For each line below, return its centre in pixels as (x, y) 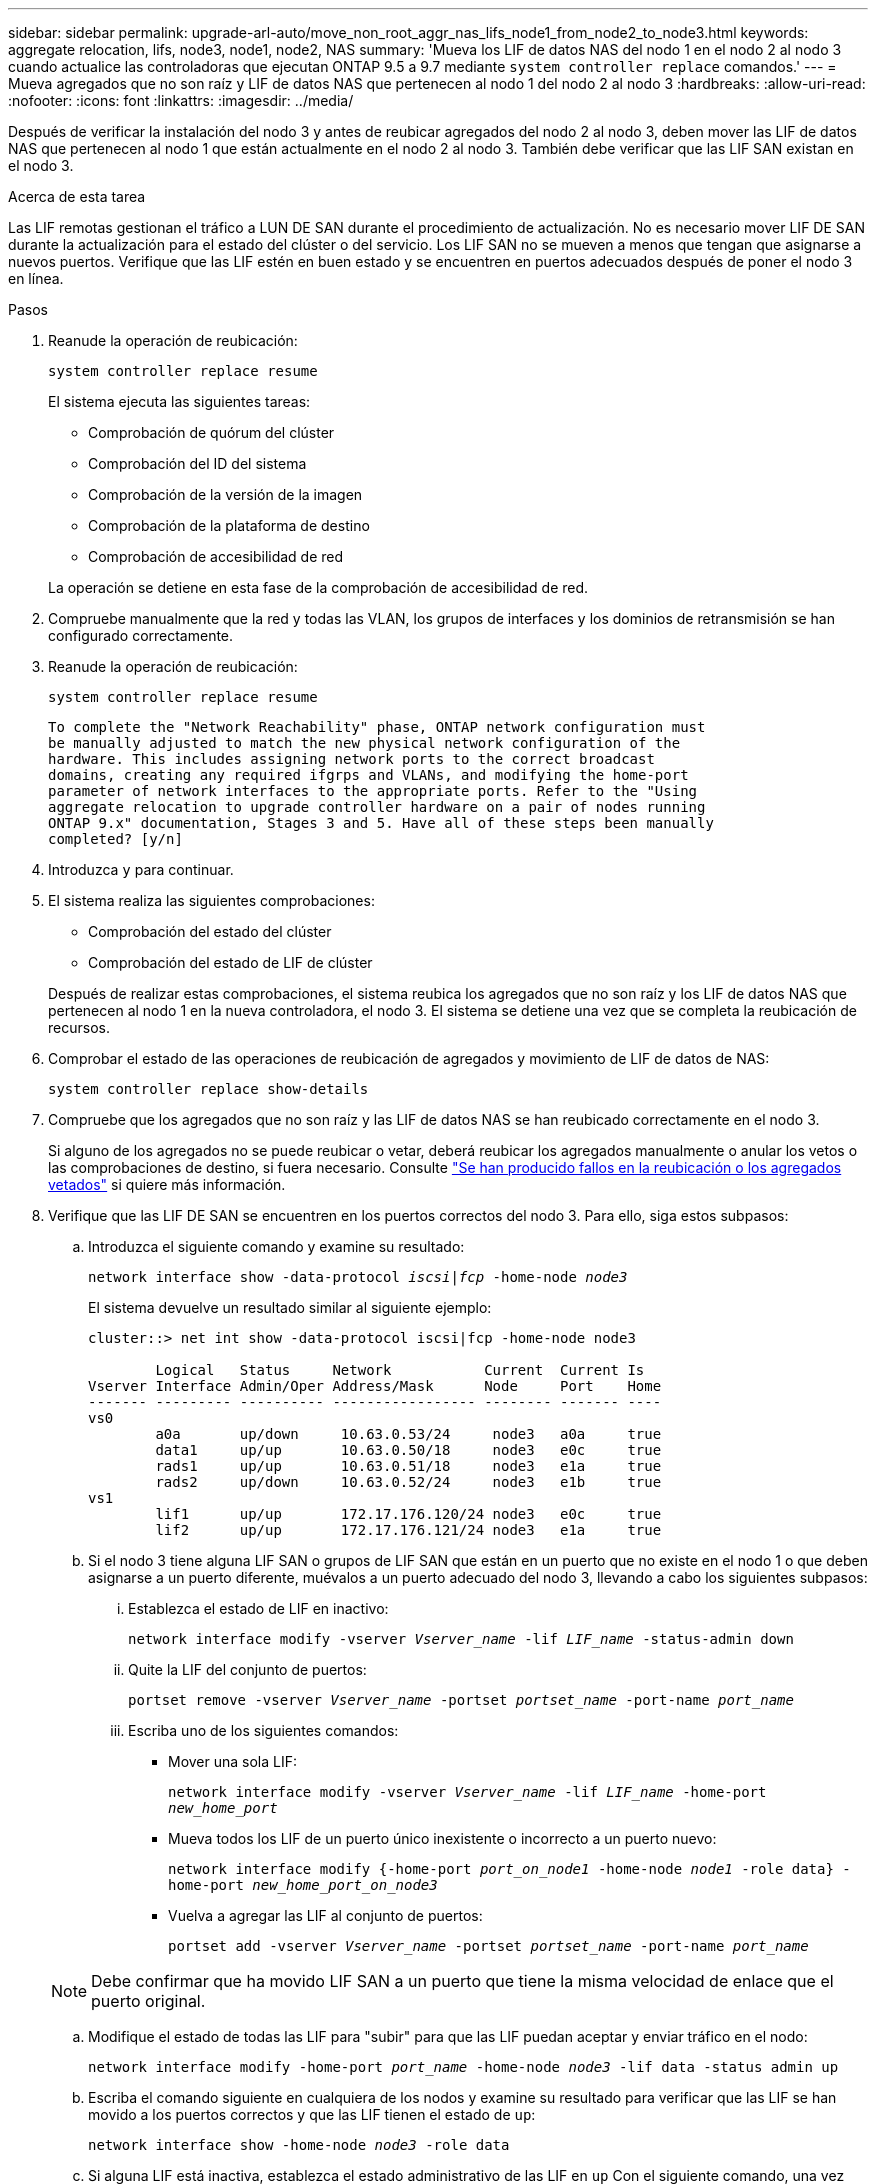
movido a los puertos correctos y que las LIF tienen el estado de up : (312, 2114)
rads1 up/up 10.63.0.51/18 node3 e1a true (408, 1466)
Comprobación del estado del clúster (210, 931)
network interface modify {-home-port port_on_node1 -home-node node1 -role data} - (509, 1869)
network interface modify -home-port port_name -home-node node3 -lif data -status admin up (463, 2067)
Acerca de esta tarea (77, 196)
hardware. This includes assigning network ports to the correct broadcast (351, 759)
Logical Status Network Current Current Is (400, 1370)
